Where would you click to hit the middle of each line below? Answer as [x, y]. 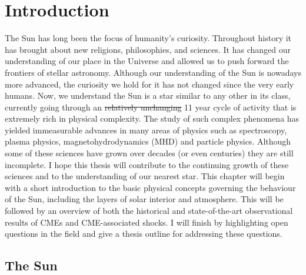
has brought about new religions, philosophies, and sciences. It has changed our [148, 49]
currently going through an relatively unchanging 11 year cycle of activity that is [151, 107]
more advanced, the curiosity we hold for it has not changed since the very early [149, 84]
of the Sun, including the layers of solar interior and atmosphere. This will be [144, 199]
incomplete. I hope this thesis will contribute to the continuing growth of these [147, 164]
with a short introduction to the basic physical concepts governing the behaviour [150, 187]
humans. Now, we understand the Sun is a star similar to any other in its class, [148, 95]
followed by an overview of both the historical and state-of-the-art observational [149, 211]
